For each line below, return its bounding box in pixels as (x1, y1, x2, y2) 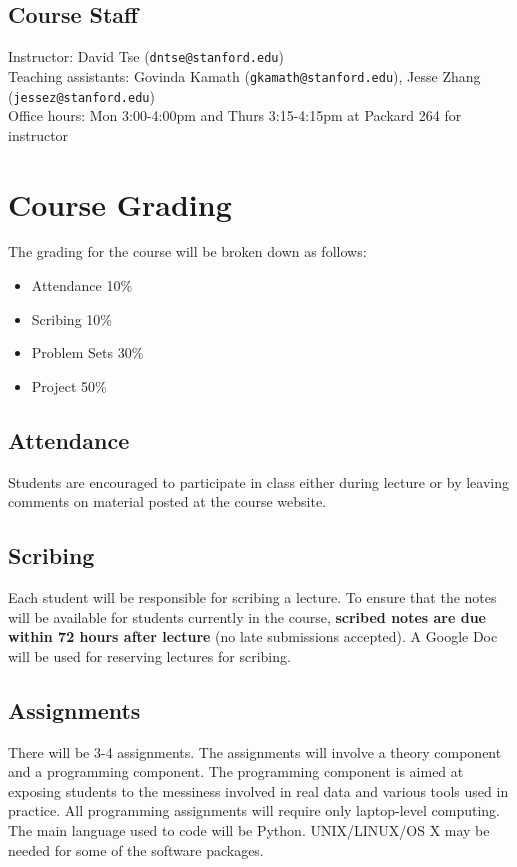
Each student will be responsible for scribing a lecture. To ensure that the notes (8, 587, 497, 608)
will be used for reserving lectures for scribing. (8, 645, 291, 666)
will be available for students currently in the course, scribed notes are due (8, 606, 486, 627)
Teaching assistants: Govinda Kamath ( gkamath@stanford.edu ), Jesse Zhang (8, 65, 481, 86)
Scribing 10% (31, 308, 112, 329)
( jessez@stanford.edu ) (8, 85, 155, 106)
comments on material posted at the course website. (8, 491, 327, 512)
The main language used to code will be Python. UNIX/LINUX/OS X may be (8, 820, 490, 840)
